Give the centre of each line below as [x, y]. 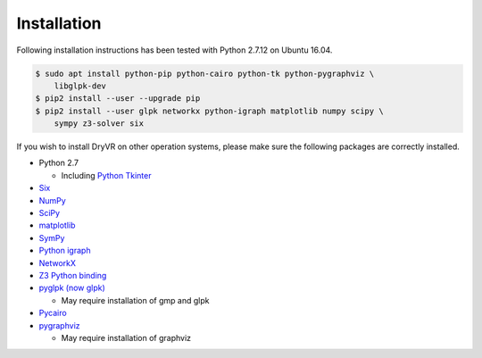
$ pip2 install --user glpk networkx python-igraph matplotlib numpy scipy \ [209, 111]
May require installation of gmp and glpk [135, 300]
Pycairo [53, 313]
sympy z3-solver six [99, 124]
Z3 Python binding [73, 275]
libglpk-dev [80, 86]
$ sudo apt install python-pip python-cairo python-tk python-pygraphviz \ [205, 73]
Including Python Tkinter [106, 175]
